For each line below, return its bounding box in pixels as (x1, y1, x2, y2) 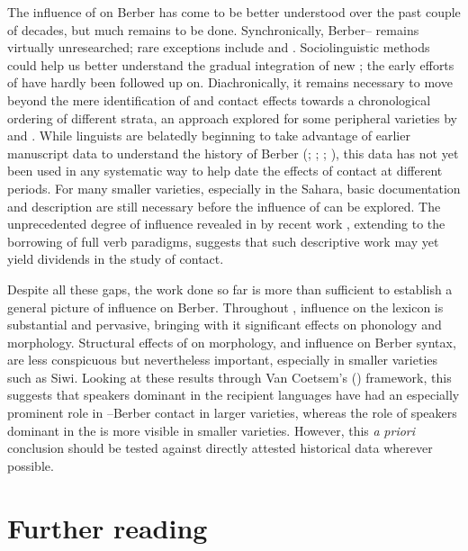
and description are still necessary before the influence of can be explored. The (7, 196, 441, 215)
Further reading (7, 509, 208, 546)
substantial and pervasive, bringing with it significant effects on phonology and (7, 315, 442, 334)
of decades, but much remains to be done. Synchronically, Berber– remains (7, 20, 419, 39)
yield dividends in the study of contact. (7, 249, 224, 268)
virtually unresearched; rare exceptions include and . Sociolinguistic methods (7, 38, 430, 57)
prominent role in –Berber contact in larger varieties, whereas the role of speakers (7, 403, 457, 422)
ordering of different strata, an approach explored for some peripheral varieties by (7, 108, 457, 127)
